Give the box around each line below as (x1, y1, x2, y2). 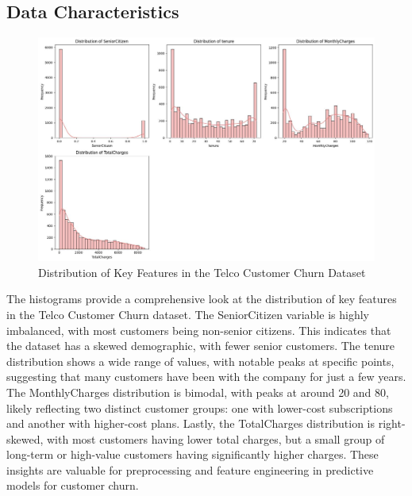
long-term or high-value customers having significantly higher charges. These (6, 446, 379, 463)
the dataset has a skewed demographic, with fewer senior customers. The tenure (6, 337, 395, 354)
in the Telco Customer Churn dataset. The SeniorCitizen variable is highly (6, 306, 369, 322)
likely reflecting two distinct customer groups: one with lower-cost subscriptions (6, 399, 393, 416)
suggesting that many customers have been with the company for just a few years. (6, 368, 406, 385)
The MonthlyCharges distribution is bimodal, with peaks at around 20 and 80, (6, 383, 389, 400)
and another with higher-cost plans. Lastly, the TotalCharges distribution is (6, 415, 375, 432)
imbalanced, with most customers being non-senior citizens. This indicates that (6, 321, 391, 338)
